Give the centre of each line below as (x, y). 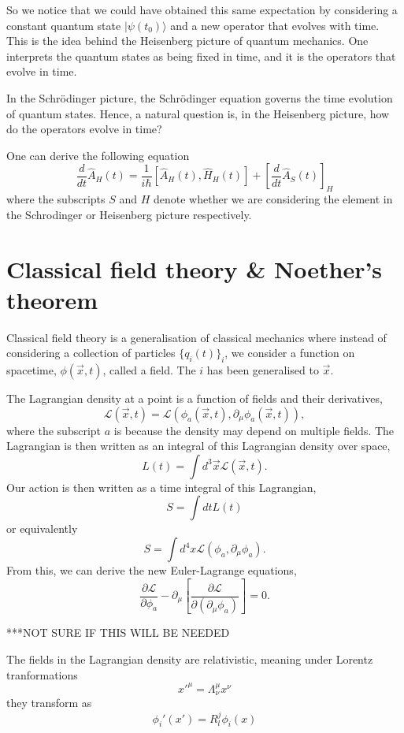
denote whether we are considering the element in (273, 199)
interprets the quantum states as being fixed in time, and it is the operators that (201, 56)
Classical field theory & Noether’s (195, 268)
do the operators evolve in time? (84, 129)
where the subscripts (56, 199)
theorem (52, 299)
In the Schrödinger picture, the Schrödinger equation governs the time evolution (200, 97)
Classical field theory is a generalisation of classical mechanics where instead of (196, 337)
